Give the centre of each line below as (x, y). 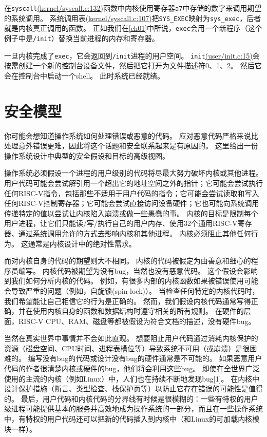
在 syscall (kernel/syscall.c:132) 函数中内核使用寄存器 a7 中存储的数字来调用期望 (133, 8)
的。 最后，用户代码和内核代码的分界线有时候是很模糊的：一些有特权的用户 (131, 398)
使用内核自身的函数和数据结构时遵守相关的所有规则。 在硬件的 (138, 311)
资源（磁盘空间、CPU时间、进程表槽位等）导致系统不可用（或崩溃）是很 (127, 348)
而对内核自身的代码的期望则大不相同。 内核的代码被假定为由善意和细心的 (128, 261)
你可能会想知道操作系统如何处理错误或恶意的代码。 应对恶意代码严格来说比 (131, 135)
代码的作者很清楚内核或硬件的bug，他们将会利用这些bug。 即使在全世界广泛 (132, 368)
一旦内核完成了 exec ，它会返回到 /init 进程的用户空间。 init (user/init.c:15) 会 (132, 55)
